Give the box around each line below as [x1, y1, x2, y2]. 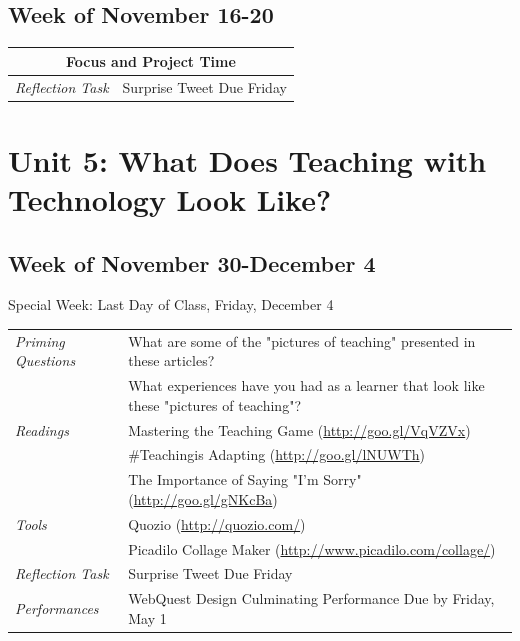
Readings [15, 419, 69, 440]
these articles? [128, 350, 215, 371]
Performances [15, 598, 99, 619]
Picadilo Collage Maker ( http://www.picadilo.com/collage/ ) [128, 538, 496, 559]
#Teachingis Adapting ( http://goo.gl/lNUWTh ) [128, 444, 426, 465]
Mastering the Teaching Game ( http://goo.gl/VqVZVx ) [128, 419, 471, 440]
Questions [15, 350, 76, 371]
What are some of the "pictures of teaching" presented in [128, 330, 476, 351]
